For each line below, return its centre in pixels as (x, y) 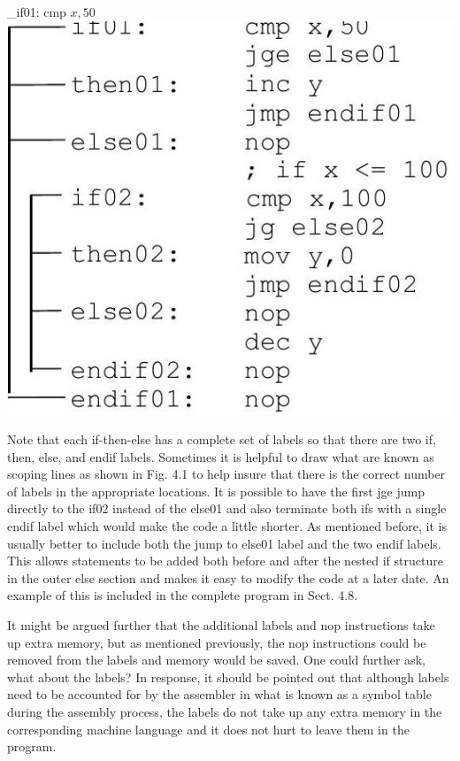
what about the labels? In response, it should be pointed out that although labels (228, 676)
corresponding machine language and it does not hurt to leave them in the (208, 729)
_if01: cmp (37, 12)
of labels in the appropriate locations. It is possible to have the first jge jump (216, 491)
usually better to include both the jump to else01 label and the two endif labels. (224, 543)
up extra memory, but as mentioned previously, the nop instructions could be (217, 642)
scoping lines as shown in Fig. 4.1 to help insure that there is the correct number (226, 474)
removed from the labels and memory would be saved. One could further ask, (216, 660)
